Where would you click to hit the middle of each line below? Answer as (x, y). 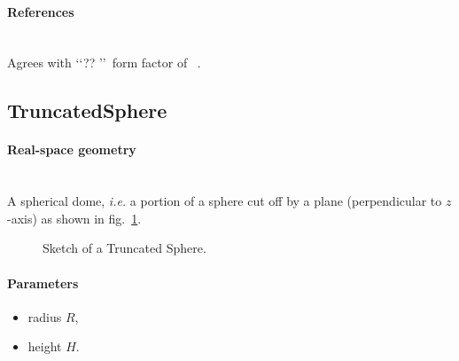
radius (45, 316)
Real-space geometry (72, 149)
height (45, 346)
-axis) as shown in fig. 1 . (74, 218)
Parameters (43, 283)
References (41, 11)
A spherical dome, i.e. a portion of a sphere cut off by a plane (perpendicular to (225, 201)
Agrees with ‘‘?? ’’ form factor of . (104, 63)
